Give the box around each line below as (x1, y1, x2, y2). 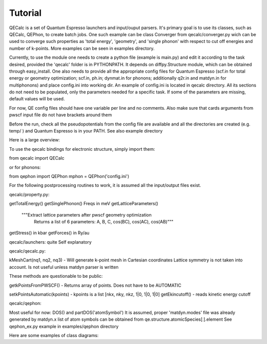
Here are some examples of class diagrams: (9, 333, 99, 338)
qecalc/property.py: (9, 191, 49, 197)
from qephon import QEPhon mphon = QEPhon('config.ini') (9, 173, 130, 179)
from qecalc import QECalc (9, 155, 65, 161)
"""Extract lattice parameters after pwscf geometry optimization (21, 212, 152, 217)
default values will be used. (9, 96, 65, 102)
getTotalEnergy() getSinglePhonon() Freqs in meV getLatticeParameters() (9, 201, 158, 207)
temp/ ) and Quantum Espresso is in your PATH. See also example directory (9, 128, 163, 134)
